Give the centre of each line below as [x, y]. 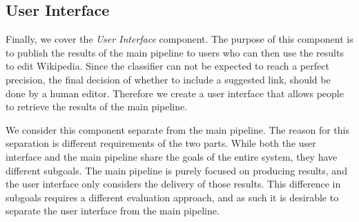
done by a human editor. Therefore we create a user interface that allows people [175, 93]
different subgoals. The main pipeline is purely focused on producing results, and [176, 170]
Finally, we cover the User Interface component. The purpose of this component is [179, 39]
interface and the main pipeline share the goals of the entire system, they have [172, 156]
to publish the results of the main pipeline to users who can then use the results [175, 52]
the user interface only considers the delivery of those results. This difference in [173, 184]
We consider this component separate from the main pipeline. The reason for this [177, 129]
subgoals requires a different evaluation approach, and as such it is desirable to [172, 197]
